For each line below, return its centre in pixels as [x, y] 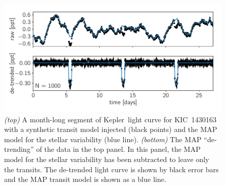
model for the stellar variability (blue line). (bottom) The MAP [103, 139]
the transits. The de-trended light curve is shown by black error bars [111, 169]
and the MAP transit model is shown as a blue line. [85, 179]
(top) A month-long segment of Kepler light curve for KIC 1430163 [110, 119]
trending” [19, 149]
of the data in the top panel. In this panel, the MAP [118, 149]
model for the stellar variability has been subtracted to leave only [107, 159]
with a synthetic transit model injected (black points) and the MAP [111, 129]
